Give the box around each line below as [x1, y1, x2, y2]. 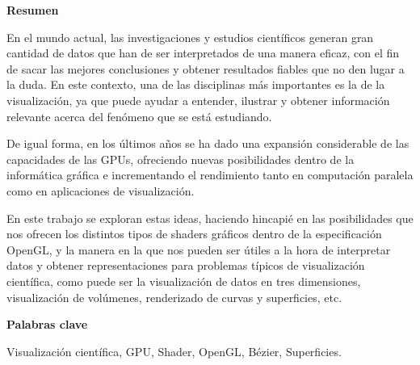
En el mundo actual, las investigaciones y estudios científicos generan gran [6, 28, 374, 45]
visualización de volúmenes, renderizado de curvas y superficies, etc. [6, 288, 342, 305]
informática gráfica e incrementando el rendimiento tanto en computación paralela [6, 166, 414, 183]
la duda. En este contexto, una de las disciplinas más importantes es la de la [6, 76, 385, 93]
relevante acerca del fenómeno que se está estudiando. [6, 107, 272, 124]
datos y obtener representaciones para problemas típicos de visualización [6, 257, 365, 274]
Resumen [6, 2, 59, 18]
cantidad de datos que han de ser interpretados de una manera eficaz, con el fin [6, 44, 400, 61]
